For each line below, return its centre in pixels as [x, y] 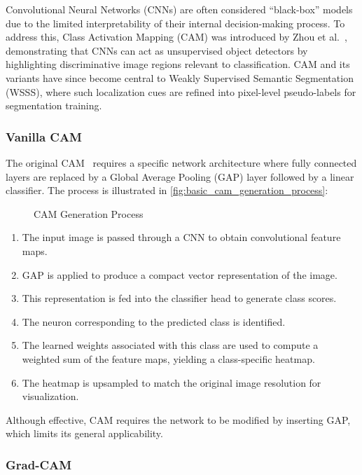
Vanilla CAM [44, 136]
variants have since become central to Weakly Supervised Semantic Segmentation [180, 77]
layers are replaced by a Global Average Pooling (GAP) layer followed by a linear [180, 176]
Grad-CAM [39, 464]
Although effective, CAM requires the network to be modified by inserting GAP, [178, 419]
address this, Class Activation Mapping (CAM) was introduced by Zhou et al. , [176, 37]
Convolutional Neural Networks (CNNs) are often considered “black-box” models [179, 9]
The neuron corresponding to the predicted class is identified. [154, 321]
